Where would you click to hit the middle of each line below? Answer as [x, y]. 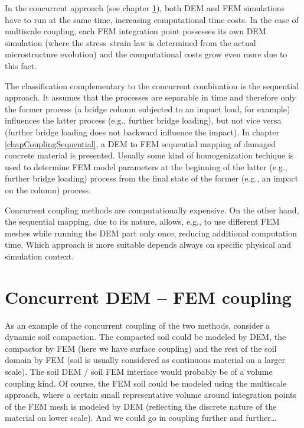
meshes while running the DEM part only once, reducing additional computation [151, 233]
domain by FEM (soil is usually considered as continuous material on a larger [145, 360]
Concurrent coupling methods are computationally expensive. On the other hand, [152, 210]
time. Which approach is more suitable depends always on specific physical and [148, 244]
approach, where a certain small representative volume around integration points [151, 395]
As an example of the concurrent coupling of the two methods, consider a [138, 325]
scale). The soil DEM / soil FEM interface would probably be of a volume [139, 371]
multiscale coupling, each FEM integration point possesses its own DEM [135, 31]
